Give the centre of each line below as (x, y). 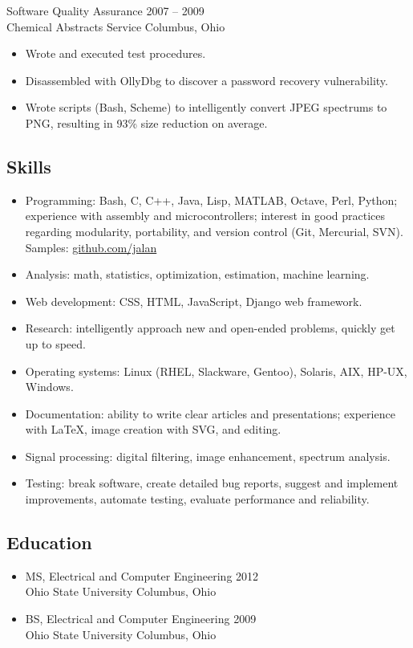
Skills (29, 166)
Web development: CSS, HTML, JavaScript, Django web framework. (194, 301)
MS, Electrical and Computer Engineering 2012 (142, 575)
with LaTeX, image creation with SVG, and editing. (153, 429)
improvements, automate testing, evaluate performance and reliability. (197, 499)
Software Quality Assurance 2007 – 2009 (105, 10)
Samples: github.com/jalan (91, 247)
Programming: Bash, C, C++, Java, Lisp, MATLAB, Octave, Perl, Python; (211, 200)
